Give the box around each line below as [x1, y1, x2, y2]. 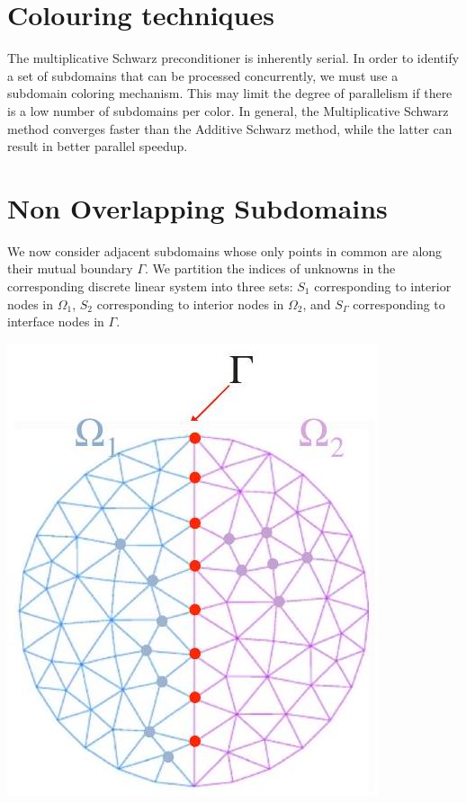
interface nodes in [7, 312, 104, 331]
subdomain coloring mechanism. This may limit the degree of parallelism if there [7, 84, 453, 103]
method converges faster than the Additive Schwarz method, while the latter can [7, 119, 453, 138]
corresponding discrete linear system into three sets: [7, 277, 293, 295]
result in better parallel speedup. [7, 137, 188, 156]
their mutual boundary [7, 259, 133, 278]
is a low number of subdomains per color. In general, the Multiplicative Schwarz [7, 101, 449, 120]
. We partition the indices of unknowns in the [145, 259, 396, 278]
